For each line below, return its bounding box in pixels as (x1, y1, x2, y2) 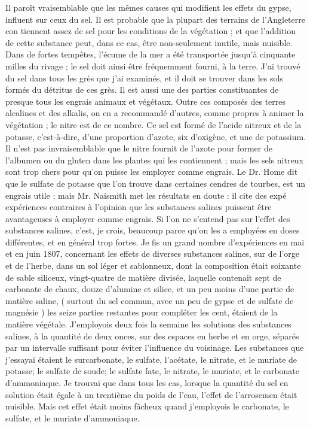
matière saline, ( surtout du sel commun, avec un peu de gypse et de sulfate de (5, 294, 294, 306)
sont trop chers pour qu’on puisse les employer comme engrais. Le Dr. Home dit (5, 165, 298, 178)
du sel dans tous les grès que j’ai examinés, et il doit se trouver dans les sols (5, 71, 283, 84)
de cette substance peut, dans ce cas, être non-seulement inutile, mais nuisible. (5, 36, 293, 48)
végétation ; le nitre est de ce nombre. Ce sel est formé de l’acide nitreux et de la (5, 118, 302, 130)
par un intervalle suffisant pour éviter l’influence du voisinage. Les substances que (5, 341, 304, 354)
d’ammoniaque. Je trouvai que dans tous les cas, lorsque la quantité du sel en (5, 377, 288, 388)
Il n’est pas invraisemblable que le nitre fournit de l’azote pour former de (5, 142, 272, 154)
